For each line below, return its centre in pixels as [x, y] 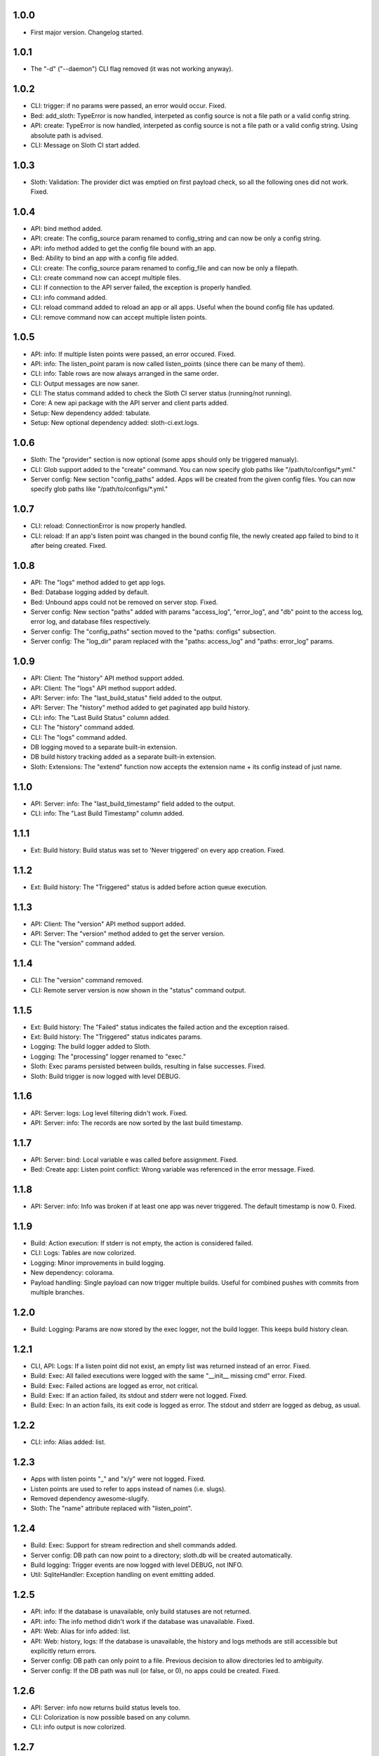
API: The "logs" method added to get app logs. [98, 582]
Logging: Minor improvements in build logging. [98, 1263]
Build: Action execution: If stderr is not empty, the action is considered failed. [142, 1243]
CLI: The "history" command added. [82, 728]
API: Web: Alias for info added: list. [81, 1631]
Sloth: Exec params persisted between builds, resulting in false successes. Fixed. [148, 1066]
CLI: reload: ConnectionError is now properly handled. [109, 526]
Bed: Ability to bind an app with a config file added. [105, 258]
